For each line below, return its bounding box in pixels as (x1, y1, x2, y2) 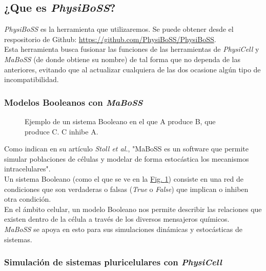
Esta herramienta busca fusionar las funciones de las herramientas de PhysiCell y (4, 44, 259, 54)
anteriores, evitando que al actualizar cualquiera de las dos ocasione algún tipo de (4, 64, 261, 74)
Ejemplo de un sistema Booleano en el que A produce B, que (25, 115, 216, 126)
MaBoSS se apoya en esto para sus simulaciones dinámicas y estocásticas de (4, 223, 243, 234)
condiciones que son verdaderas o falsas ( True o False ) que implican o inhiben (4, 183, 249, 194)
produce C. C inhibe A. (25, 126, 98, 137)
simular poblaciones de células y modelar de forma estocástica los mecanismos (4, 153, 249, 164)
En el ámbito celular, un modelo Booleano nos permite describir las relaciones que (4, 203, 262, 214)
